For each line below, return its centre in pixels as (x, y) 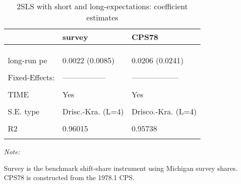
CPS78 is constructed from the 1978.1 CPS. (69, 177)
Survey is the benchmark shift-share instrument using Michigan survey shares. (121, 168)
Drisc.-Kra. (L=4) (93, 111)
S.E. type (24, 111)
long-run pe (28, 60)
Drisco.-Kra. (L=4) (164, 111)
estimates (102, 17)
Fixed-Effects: (31, 77)
